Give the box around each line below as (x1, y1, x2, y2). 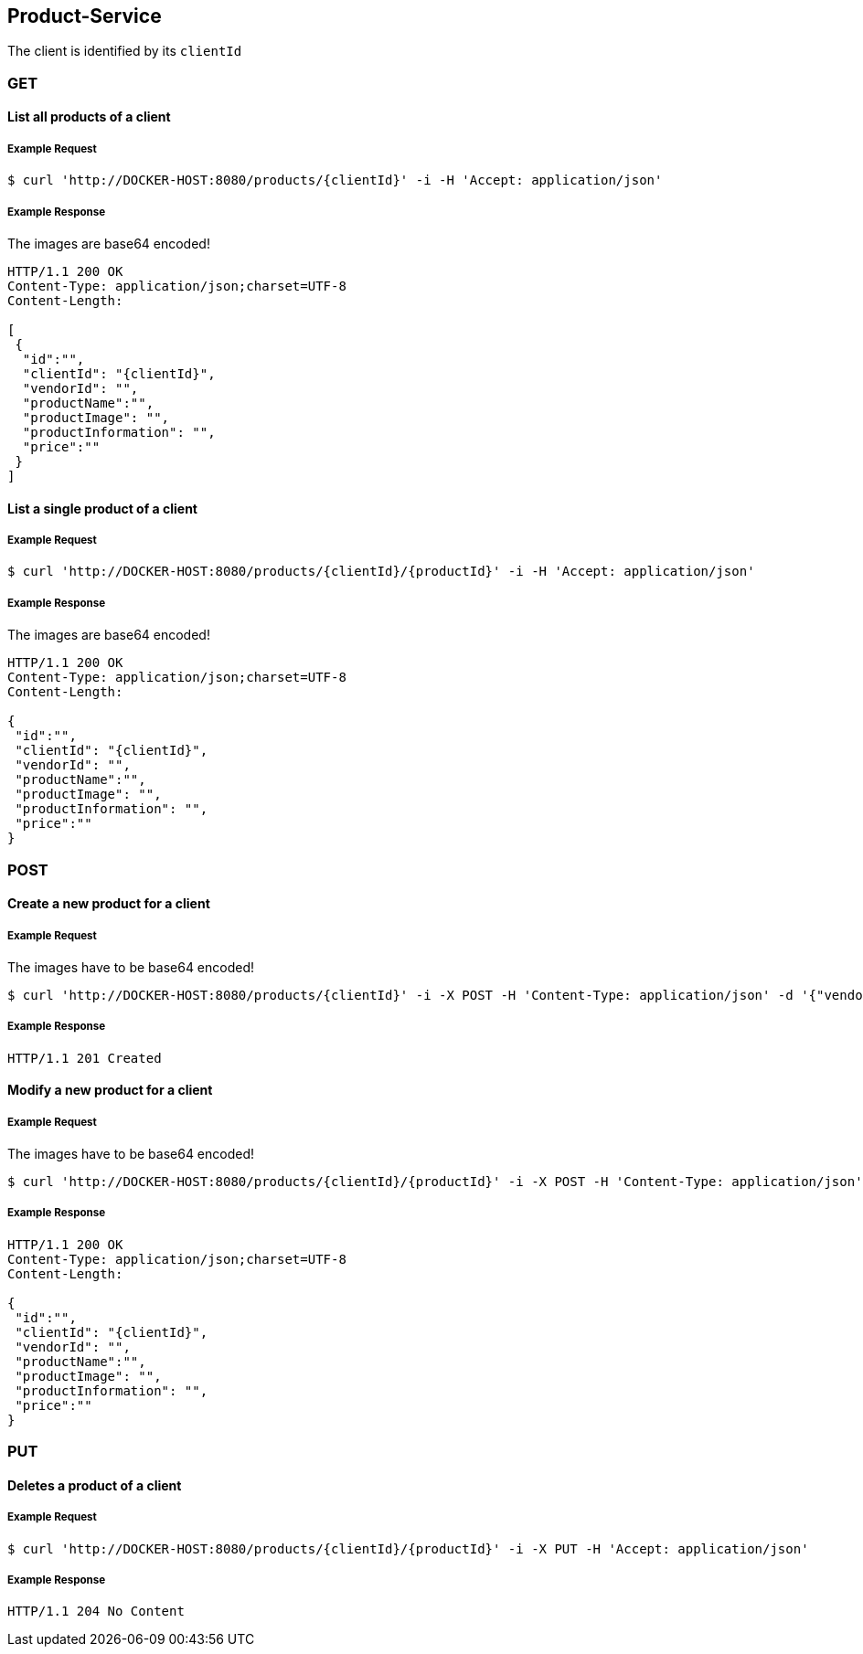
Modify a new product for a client (7, 1082, 213, 1098)
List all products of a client (7, 109, 171, 125)
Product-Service (7, 5, 162, 27)
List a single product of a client (7, 500, 197, 516)
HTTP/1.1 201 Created (7, 1050, 162, 1066)
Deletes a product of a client (7, 1477, 182, 1493)
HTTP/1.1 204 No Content (7, 1604, 185, 1619)
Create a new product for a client (7, 896, 210, 912)
